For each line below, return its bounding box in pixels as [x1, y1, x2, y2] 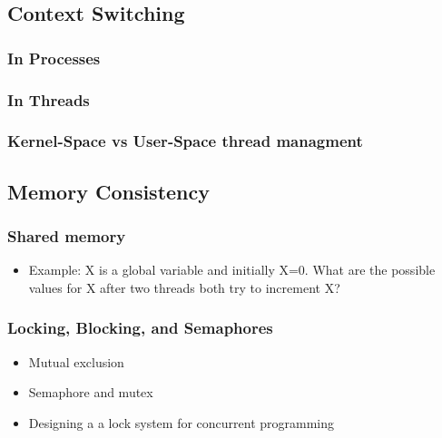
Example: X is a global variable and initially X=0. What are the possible [28, 260, 436, 279]
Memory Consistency [7, 177, 210, 205]
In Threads [7, 88, 90, 111]
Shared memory [7, 225, 126, 248]
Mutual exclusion [28, 352, 124, 371]
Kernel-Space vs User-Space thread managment [7, 130, 363, 152]
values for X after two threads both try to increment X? [28, 277, 340, 297]
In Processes [7, 46, 101, 69]
